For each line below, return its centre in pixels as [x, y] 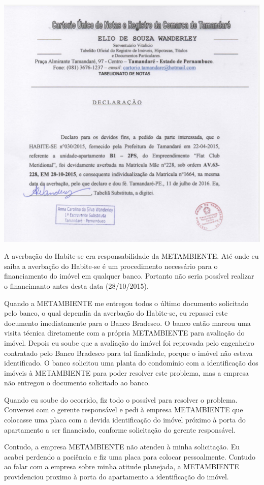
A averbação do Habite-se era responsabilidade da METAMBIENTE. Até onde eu [131, 256]
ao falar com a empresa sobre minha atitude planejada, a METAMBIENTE [122, 466]
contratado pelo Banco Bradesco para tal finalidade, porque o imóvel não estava [128, 353]
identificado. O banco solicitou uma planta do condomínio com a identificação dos [131, 363]
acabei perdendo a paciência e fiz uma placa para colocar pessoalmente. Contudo [130, 456]
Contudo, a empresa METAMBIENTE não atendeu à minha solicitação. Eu [122, 447]
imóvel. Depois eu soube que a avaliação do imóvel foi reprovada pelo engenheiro [129, 342]
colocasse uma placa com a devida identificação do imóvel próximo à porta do [125, 420]
